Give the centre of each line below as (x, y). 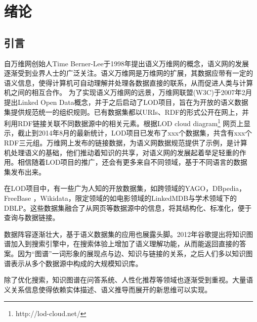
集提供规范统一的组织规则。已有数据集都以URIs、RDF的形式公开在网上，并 (127, 112)
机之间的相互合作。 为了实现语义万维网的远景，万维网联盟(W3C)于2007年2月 (128, 92)
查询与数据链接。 (32, 217)
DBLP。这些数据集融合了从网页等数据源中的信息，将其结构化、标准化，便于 (128, 207)
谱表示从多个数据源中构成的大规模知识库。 (73, 263)
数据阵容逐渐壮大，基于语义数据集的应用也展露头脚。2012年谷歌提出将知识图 (128, 234)
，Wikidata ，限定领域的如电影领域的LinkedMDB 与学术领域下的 (135, 198)
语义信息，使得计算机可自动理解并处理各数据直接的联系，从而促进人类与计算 (128, 82)
